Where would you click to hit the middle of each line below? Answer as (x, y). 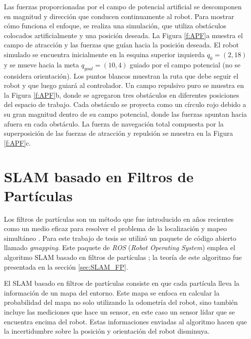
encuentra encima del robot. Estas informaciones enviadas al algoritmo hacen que (125, 321)
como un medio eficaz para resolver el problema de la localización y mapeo (116, 228)
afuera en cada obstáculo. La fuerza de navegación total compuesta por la (114, 123)
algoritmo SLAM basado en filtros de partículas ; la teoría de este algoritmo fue (123, 257)
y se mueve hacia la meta (42, 64)
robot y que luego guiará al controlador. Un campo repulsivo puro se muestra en (124, 85)
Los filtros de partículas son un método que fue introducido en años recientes (119, 219)
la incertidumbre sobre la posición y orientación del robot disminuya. (107, 331)
